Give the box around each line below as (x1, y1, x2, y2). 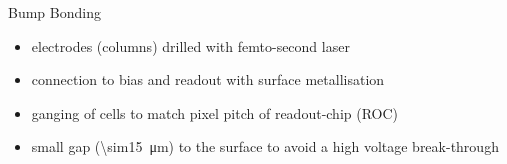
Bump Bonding (8, 2, 101, 22)
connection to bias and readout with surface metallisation (31, 69, 385, 90)
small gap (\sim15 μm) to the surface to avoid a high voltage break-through (31, 136, 499, 157)
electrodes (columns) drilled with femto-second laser (31, 35, 350, 56)
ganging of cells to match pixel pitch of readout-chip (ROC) (31, 102, 399, 123)
